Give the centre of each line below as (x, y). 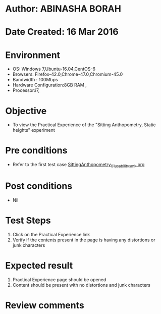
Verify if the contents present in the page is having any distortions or (84, 240)
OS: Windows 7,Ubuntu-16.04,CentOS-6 (54, 69)
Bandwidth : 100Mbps (35, 80)
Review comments (45, 305)
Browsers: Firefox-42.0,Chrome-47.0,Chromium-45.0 (68, 74)
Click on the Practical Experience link (51, 234)
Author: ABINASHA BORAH (63, 9)
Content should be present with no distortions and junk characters (81, 285)
